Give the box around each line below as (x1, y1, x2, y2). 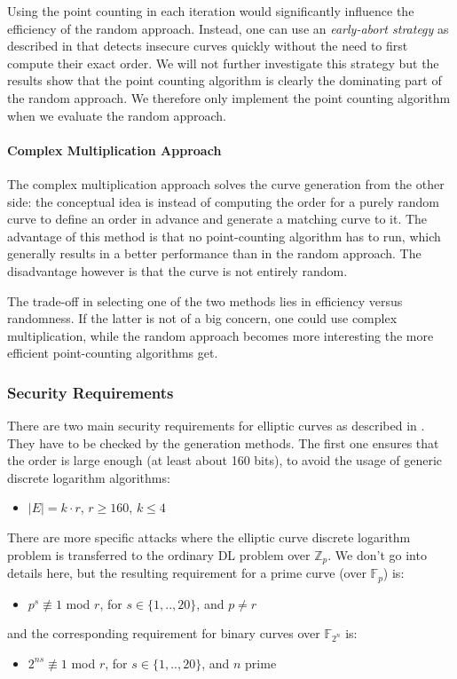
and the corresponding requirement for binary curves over (7, 624, 320, 643)
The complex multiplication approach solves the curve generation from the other (7, 174, 445, 193)
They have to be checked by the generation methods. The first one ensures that (7, 433, 439, 452)
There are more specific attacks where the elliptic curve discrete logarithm (7, 528, 411, 547)
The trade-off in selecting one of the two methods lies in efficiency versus (7, 291, 403, 310)
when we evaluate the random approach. (7, 106, 227, 124)
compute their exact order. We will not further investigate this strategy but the (7, 53, 439, 72)
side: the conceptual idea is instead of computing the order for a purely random (7, 192, 439, 210)
